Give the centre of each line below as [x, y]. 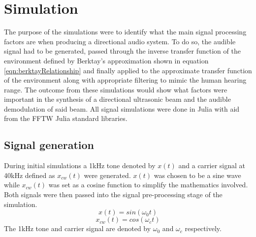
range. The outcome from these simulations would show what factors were [116, 89]
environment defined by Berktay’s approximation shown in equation [106, 60]
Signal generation [49, 145]
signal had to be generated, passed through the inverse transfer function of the [122, 51]
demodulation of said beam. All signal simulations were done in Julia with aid [122, 108]
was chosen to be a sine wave [197, 175]
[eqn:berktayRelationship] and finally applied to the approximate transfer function [128, 70]
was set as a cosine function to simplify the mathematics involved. [148, 185]
